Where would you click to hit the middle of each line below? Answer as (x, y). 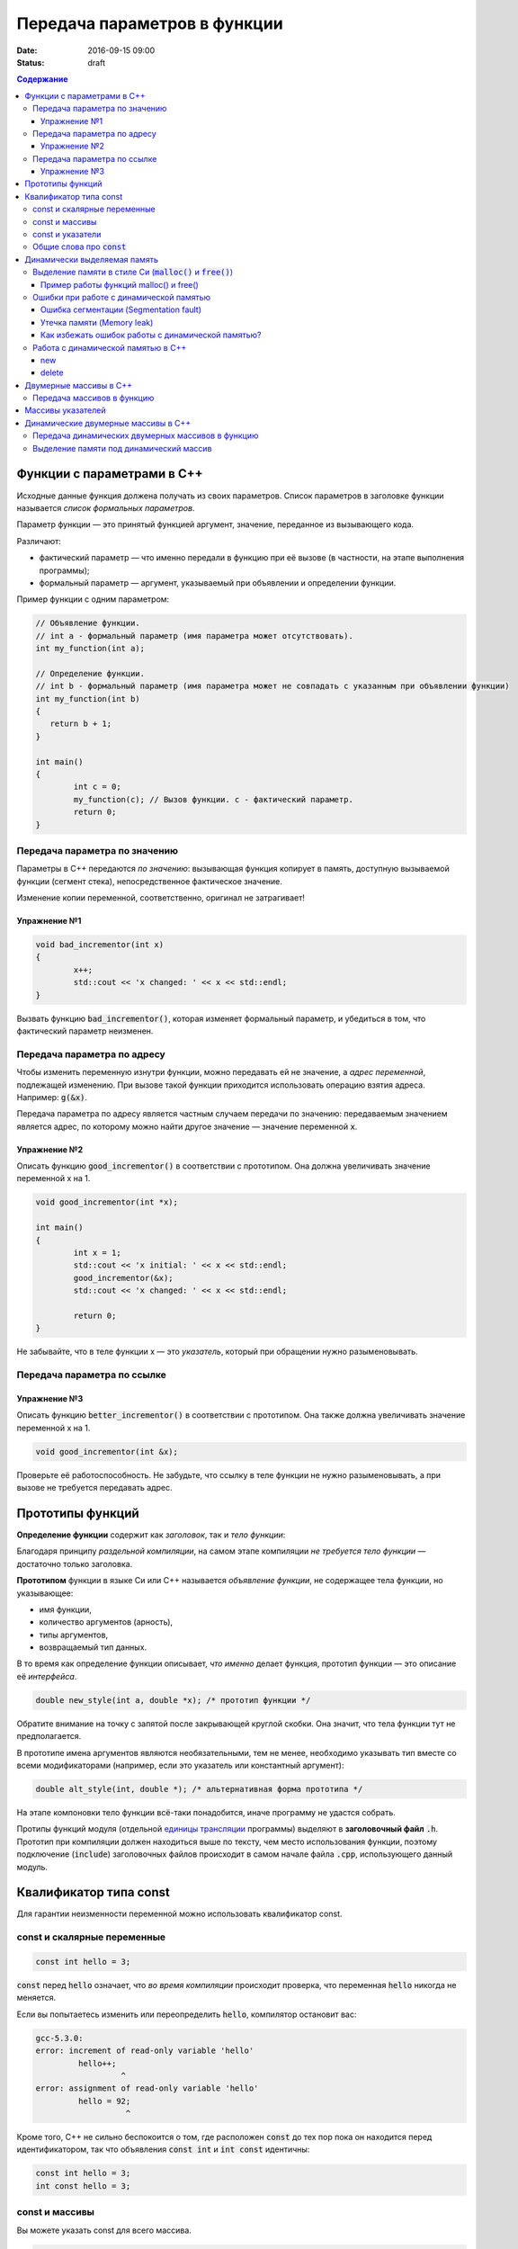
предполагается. (49, 1736)
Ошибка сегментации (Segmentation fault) (121, 309)
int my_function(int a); (90, 649)
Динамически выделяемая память (92, 259)
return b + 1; (81, 724)
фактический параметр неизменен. (85, 1031)
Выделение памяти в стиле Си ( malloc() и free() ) (133, 272)
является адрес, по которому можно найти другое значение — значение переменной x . (187, 1126)
